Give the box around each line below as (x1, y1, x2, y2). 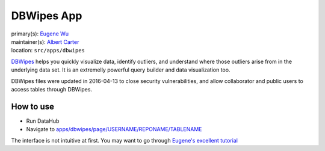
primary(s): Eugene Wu (11, 30, 69, 37)
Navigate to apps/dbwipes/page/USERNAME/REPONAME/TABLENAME (26, 126, 202, 133)
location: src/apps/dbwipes (11, 47, 85, 54)
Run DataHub (26, 117, 60, 125)
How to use (11, 101, 54, 111)
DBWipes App (11, 9, 82, 22)
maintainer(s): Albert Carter (11, 38, 79, 45)
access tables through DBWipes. (11, 85, 93, 93)
